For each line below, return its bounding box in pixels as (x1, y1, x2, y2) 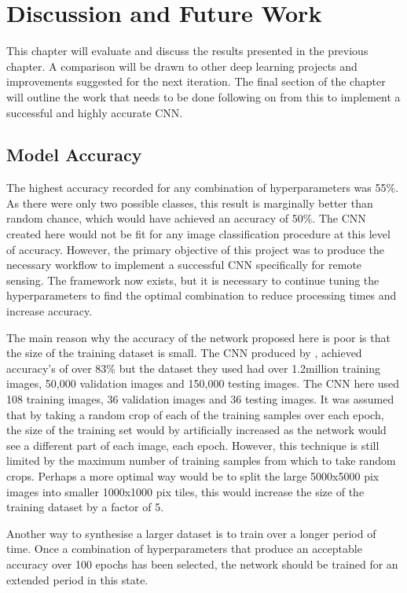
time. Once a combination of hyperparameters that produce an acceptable (6, 540, 362, 557)
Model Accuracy (6, 142, 142, 167)
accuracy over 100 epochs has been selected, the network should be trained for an (6, 555, 398, 572)
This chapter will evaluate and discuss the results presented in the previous (6, 42, 368, 59)
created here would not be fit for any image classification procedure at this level (6, 226, 390, 242)
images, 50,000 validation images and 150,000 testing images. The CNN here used (6, 375, 400, 392)
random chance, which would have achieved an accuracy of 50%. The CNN (6, 210, 366, 227)
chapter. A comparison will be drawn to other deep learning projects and (6, 57, 357, 74)
